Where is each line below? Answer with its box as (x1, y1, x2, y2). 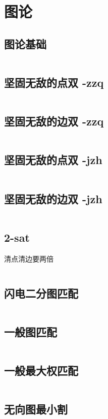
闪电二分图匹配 (4, 285, 78, 301)
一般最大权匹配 (4, 362, 78, 378)
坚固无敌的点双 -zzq (4, 74, 104, 90)
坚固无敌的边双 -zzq (4, 113, 104, 129)
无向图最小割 (4, 401, 68, 417)
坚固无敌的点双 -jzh (4, 152, 102, 168)
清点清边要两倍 (4, 253, 53, 264)
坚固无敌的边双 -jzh (4, 190, 102, 206)
